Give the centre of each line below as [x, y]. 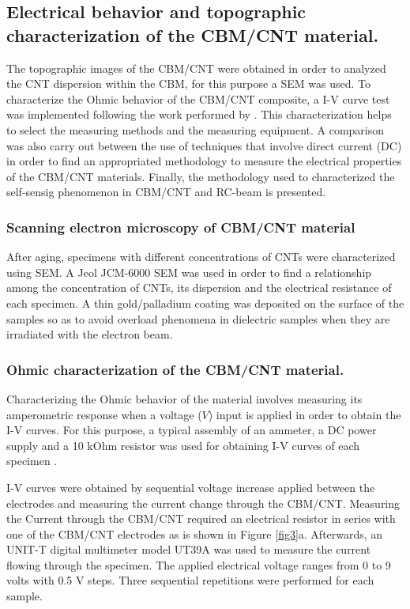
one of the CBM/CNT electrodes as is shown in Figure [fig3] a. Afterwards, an [195, 533]
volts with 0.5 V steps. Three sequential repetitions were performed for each [190, 580]
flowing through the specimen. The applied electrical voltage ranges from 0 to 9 [199, 564]
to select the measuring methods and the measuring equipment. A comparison [196, 129]
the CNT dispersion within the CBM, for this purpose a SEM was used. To [189, 83]
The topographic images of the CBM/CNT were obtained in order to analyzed [196, 68]
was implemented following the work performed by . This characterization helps [199, 114]
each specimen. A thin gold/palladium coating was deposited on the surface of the [205, 303]
